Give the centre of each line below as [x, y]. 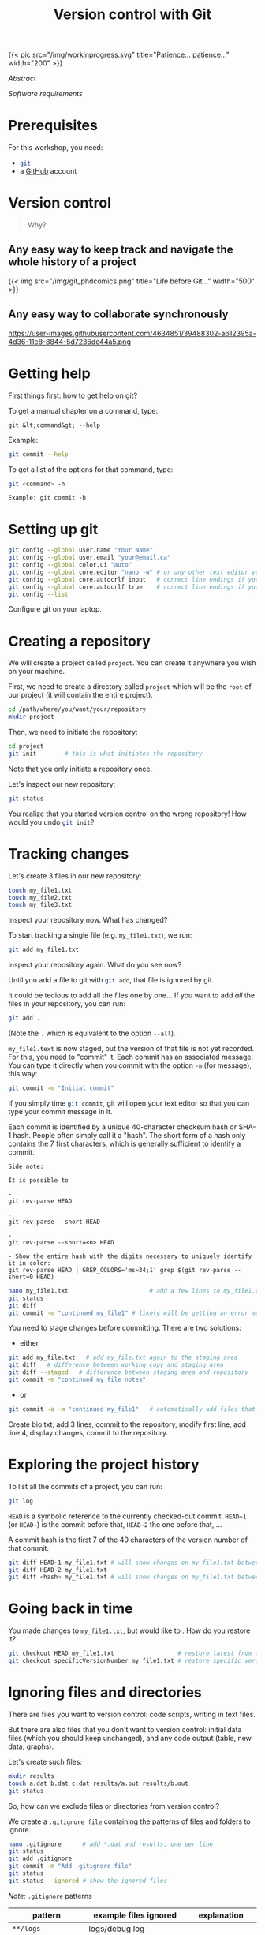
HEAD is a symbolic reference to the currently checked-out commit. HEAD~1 [127, 1516]
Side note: [26, 1166]
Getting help [49, 373]
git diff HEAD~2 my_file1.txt [58, 1570]
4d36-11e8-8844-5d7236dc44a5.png [70, 342]
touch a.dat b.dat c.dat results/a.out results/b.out [99, 1783]
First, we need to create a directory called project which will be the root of [130, 687]
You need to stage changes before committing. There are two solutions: [125, 1328]
